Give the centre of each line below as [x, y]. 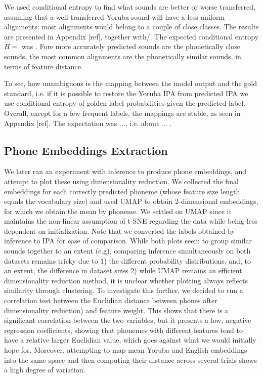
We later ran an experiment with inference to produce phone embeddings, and [125, 171]
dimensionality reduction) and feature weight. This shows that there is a [116, 310]
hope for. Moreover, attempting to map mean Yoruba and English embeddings [126, 350]
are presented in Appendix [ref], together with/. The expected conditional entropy [131, 36]
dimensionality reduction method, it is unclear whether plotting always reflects [126, 280]
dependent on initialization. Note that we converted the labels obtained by [120, 230]
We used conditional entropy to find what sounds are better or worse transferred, [130, 7]
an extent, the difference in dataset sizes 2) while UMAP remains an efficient [123, 270]
